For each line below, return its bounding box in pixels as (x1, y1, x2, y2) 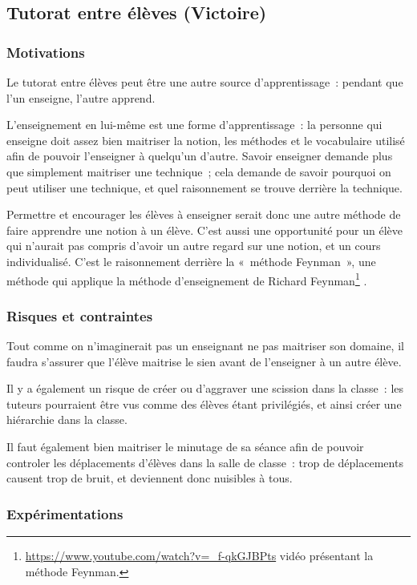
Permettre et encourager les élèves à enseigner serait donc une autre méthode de (6, 206, 401, 223)
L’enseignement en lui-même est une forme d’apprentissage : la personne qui (6, 116, 383, 133)
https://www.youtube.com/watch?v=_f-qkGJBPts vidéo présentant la (25, 547, 374, 563)
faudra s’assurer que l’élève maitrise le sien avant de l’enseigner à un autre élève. (6, 353, 402, 369)
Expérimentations (6, 503, 123, 523)
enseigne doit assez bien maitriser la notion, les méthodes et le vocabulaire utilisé (6, 131, 405, 148)
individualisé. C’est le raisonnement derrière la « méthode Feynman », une (6, 252, 376, 269)
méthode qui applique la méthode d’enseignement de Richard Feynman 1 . (6, 269, 367, 288)
